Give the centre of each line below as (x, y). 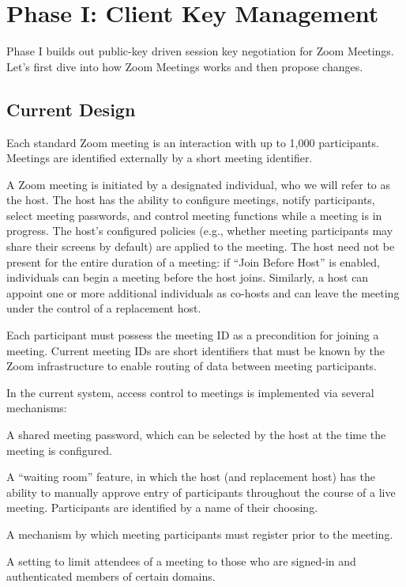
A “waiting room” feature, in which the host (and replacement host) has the (191, 477)
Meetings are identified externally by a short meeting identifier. (160, 158)
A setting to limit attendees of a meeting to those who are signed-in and (181, 560)
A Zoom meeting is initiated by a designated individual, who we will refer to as (199, 184)
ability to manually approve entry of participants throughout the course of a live (201, 492)
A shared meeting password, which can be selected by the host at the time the (196, 435)
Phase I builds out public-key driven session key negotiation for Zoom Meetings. (200, 51)
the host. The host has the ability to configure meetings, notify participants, (191, 200)
